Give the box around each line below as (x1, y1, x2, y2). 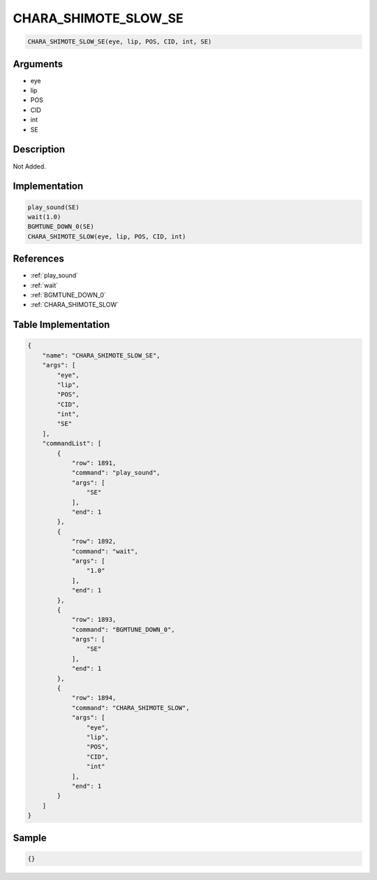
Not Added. (13, 162, 47, 171)
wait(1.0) (27, 213, 61, 220)
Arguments (13, 58, 64, 70)
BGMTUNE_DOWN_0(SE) (27, 222, 94, 231)
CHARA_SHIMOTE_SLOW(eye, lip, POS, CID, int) (27, 232, 186, 241)
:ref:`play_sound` (30, 271, 79, 280)
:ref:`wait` (30, 281, 59, 290)
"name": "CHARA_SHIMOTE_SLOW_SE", (42, 351, 161, 360)
